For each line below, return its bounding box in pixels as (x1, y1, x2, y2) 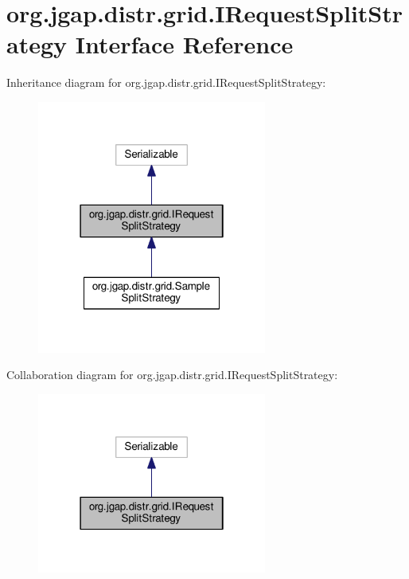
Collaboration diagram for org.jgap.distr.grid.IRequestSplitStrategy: (6, 366, 338, 383)
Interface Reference (75, 28, 294, 61)
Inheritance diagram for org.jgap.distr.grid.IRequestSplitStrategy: (6, 74, 326, 91)
